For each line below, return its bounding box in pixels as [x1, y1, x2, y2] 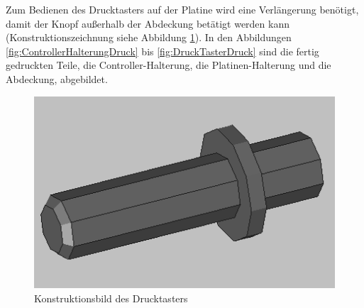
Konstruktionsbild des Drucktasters [34, 290, 188, 305]
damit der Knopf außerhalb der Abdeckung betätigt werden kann [6, 16, 289, 31]
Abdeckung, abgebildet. [6, 71, 108, 86]
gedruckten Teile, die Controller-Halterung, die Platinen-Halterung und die [6, 57, 331, 72]
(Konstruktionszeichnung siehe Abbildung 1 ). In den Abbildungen [6, 30, 292, 45]
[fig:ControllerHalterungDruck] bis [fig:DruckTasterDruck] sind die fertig [6, 43, 319, 58]
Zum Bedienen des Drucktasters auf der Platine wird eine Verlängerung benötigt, [6, 2, 359, 16]
